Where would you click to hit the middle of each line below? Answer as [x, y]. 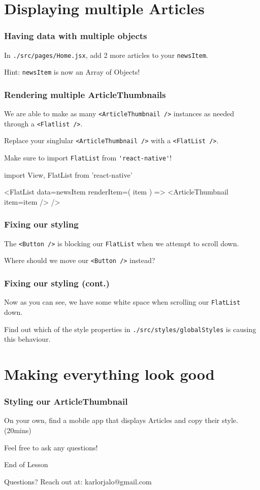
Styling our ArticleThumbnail [66, 401]
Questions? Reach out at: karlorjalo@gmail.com [78, 481]
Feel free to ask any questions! [51, 447]
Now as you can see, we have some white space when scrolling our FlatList [122, 302]
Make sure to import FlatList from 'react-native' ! [88, 158]
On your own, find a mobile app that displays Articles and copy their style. [121, 420]
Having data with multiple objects [76, 36]
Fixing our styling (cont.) [57, 283]
